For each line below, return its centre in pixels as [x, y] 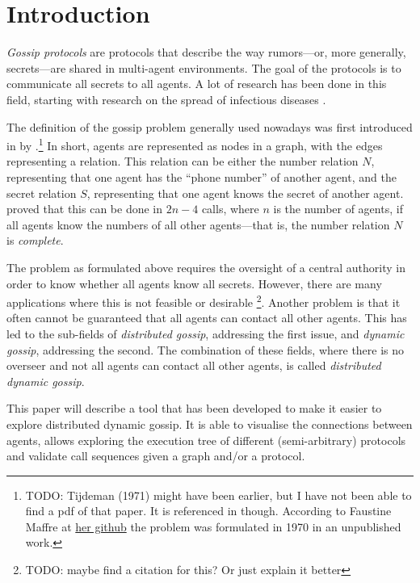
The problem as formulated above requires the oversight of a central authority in [206, 267]
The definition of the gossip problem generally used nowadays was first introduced [210, 126]
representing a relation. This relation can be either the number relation [183, 161]
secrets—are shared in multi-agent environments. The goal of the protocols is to [204, 67]
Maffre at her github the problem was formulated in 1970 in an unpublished [213, 526]
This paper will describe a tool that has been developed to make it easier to [194, 408]
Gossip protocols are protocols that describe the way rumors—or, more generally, [206, 52]
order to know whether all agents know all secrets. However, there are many [194, 283]
